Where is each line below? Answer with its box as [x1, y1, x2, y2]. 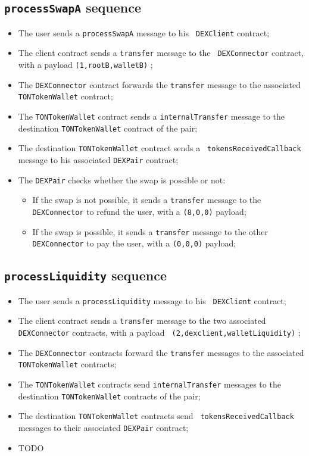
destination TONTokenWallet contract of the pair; [18, 121, 198, 134]
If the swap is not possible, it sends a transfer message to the [32, 193, 261, 206]
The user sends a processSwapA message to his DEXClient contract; [18, 26, 270, 39]
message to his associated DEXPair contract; [18, 154, 179, 166]
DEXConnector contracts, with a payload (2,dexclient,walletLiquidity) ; [18, 326, 301, 339]
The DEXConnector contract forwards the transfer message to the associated [18, 78, 301, 90]
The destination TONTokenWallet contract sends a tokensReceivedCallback [18, 142, 301, 154]
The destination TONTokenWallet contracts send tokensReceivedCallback [18, 410, 294, 422]
